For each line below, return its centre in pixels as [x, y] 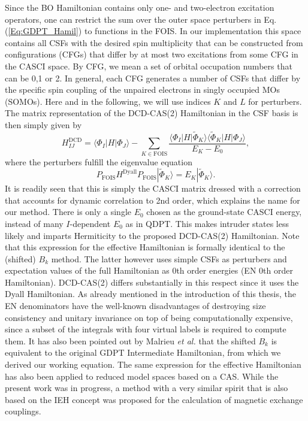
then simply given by [43, 124]
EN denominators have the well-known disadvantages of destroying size [135, 306]
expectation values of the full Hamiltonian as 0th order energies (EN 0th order [149, 270]
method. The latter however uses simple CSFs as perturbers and [169, 258]
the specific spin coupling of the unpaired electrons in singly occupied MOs [142, 90]
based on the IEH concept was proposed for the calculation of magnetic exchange [154, 399]
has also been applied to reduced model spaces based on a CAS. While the [142, 376]
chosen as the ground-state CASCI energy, [224, 212]
